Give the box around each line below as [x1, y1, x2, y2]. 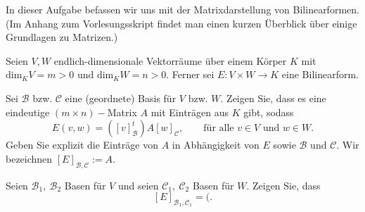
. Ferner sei [166, 67, 214, 82]
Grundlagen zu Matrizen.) [6, 30, 118, 44]
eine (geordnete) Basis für [65, 90, 177, 105]
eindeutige [6, 104, 50, 119]
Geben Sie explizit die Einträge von [6, 137, 158, 152]
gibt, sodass [243, 104, 294, 119]
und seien [117, 177, 159, 192]
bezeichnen [6, 151, 53, 166]
